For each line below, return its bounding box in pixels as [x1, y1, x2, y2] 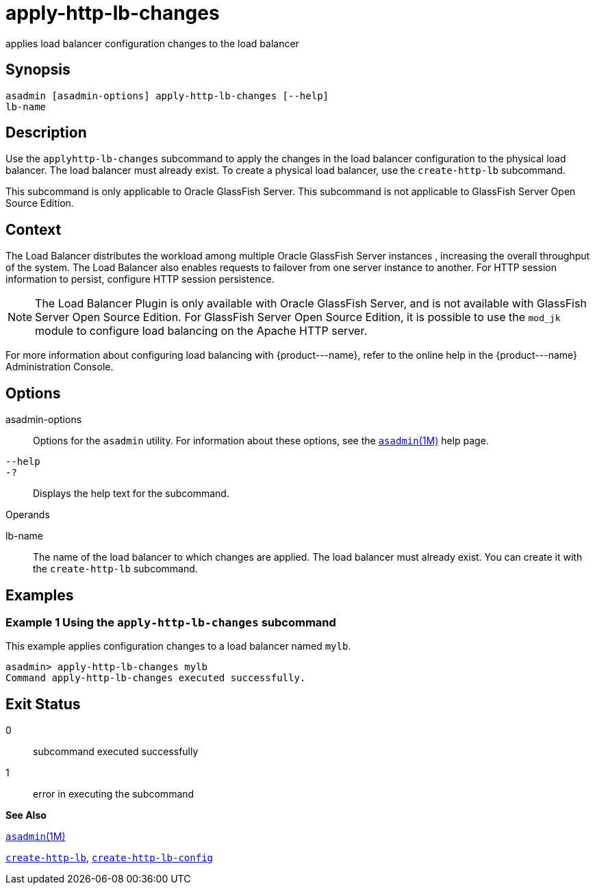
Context [5, 220, 62, 238]
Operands [5, 509, 50, 521]
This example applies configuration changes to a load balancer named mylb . [5, 640, 351, 652]
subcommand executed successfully [33, 746, 199, 758]
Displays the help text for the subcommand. [33, 487, 229, 500]
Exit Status [5, 695, 81, 713]
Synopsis [5, 61, 71, 79]
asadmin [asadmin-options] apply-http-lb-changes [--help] [5, 90, 329, 101]
